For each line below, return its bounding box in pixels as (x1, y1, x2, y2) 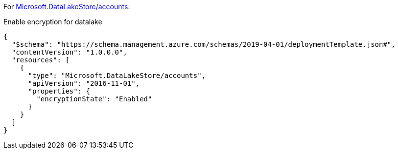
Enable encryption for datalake (3, 18, 102, 26)
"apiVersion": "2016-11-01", (28, 79, 140, 87)
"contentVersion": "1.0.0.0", (11, 48, 127, 56)
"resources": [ (11, 56, 70, 64)
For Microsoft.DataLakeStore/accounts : (3, 2, 130, 11)
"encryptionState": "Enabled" (36, 95, 152, 103)
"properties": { (28, 87, 91, 95)
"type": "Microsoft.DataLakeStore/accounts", (28, 72, 206, 79)
